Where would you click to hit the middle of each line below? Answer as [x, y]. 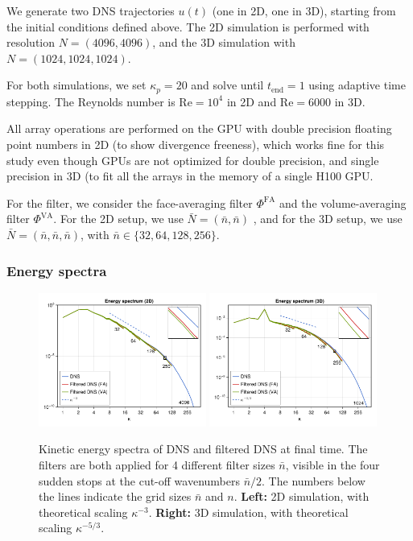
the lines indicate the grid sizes [115, 496]
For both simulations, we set [76, 85]
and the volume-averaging [343, 202]
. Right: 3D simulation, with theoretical [248, 512]
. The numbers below [314, 480]
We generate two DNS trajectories [91, 10]
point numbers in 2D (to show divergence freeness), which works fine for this [196, 145]
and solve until [227, 85]
